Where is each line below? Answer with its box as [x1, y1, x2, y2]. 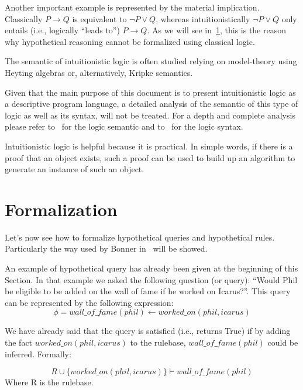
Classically [5, 12, 43, 25]
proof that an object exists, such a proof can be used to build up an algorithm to [5, 151, 295, 163]
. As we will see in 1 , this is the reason [147, 24, 287, 36]
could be [267, 336, 298, 348]
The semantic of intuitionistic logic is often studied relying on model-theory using [5, 55, 297, 67]
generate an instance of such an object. [5, 163, 144, 175]
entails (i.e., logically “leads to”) [5, 24, 120, 36]
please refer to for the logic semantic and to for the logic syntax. [5, 120, 243, 133]
